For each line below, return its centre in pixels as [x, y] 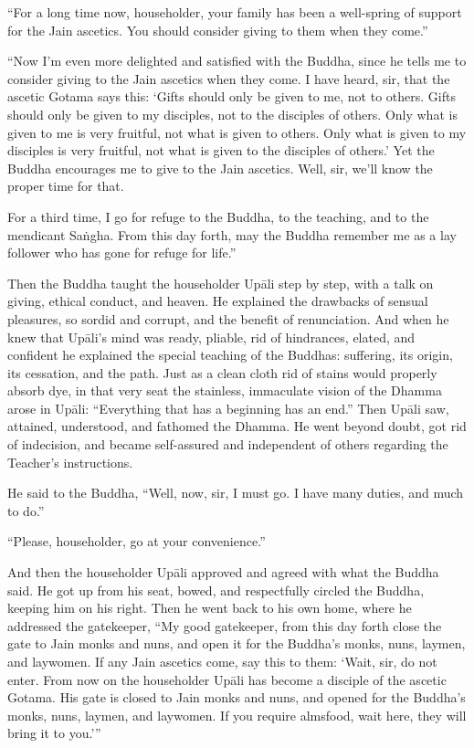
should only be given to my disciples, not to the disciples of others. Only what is [232, 114]
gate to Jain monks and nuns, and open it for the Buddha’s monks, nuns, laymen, [237, 643]
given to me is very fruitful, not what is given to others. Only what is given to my [237, 132]
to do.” [26, 510]
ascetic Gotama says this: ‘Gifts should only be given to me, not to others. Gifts [232, 96]
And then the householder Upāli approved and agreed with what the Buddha [223, 572]
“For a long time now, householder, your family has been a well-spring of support [235, 12]
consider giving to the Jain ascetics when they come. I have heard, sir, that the [229, 78]
